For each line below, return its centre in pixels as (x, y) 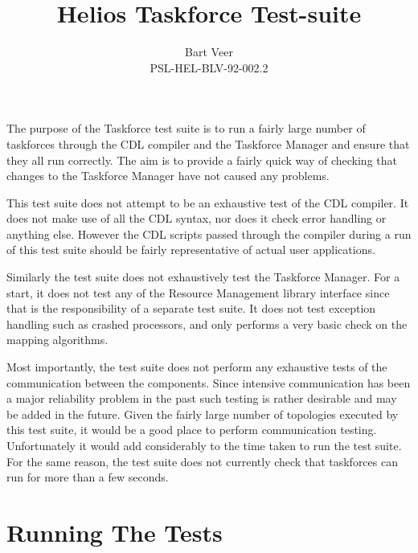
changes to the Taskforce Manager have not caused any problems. (168, 176)
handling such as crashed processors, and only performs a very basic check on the (207, 324)
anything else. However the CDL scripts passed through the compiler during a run (209, 233)
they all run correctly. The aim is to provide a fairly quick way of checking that (202, 160)
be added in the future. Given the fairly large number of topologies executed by (203, 414)
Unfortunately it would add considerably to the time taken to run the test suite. (204, 445)
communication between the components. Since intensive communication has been (209, 382)
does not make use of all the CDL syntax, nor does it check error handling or (197, 218)
